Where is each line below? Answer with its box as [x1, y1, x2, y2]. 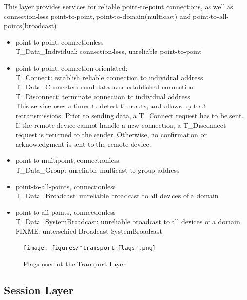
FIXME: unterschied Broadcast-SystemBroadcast [15, 226, 162, 236]
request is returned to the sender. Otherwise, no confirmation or [15, 129, 207, 140]
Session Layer [4, 282, 74, 298]
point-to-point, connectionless [15, 36, 104, 47]
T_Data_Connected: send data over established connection [15, 82, 194, 92]
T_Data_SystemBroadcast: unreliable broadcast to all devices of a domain [15, 216, 240, 227]
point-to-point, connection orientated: [15, 62, 128, 72]
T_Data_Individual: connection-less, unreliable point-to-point [15, 46, 202, 56]
